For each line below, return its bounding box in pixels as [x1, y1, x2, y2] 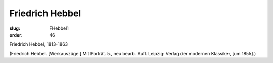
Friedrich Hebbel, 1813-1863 [9, 41, 68, 47]
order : [9, 32, 23, 38]
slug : [9, 25, 20, 31]
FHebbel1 [49, 25, 69, 31]
